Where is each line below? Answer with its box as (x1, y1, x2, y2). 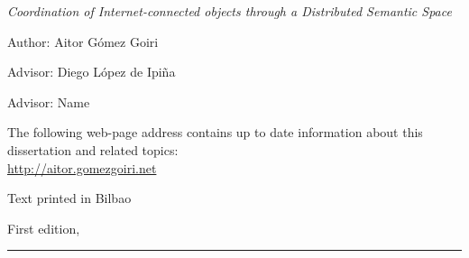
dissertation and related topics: (7, 140, 179, 159)
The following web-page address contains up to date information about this (7, 123, 423, 142)
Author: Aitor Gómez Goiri (7, 32, 159, 51)
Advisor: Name (7, 92, 90, 111)
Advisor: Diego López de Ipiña (7, 62, 176, 81)
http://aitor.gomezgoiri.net (7, 158, 157, 177)
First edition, (7, 218, 80, 237)
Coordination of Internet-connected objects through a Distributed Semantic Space (7, 2, 452, 20)
